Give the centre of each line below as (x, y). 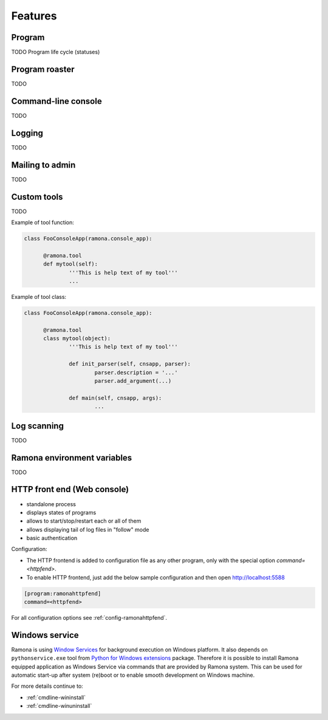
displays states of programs (61, 512)
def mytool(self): (71, 264)
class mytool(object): (77, 338)
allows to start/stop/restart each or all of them (84, 521)
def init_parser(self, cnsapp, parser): (130, 364)
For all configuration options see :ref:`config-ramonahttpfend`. (89, 617)
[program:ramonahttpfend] (63, 593)
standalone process (51, 504)
